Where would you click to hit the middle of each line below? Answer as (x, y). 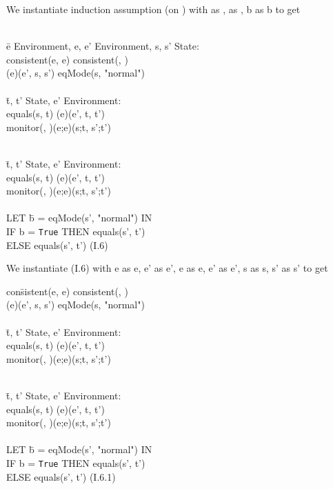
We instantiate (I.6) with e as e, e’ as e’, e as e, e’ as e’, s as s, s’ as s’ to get (167, 268)
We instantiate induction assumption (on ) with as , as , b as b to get (153, 9)
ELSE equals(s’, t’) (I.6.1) (61, 476)
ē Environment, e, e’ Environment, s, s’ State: (103, 46)
